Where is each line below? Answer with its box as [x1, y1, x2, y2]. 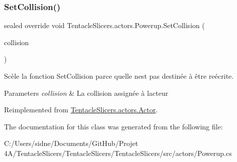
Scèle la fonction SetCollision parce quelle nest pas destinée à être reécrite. [4, 71, 234, 81]
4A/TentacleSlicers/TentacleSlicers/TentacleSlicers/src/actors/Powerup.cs [4, 147, 232, 158]
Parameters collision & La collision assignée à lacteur [4, 87, 169, 98]
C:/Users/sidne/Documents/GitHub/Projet [4, 138, 138, 148]
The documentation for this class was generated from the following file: [4, 121, 223, 131]
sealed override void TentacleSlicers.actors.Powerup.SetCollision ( [4, 20, 205, 31]
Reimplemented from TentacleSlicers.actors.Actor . [4, 104, 158, 115]
